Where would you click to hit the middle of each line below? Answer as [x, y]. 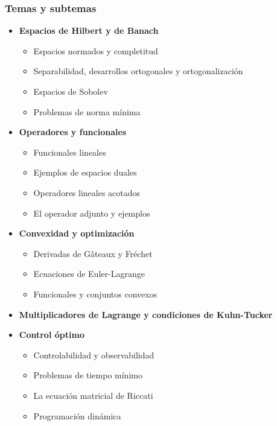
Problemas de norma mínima [87, 111]
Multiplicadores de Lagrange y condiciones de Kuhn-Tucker [146, 314]
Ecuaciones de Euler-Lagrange [89, 274]
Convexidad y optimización [77, 233]
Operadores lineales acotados [87, 192]
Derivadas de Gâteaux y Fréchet [93, 253]
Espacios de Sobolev [71, 91]
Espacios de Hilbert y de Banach [89, 30]
